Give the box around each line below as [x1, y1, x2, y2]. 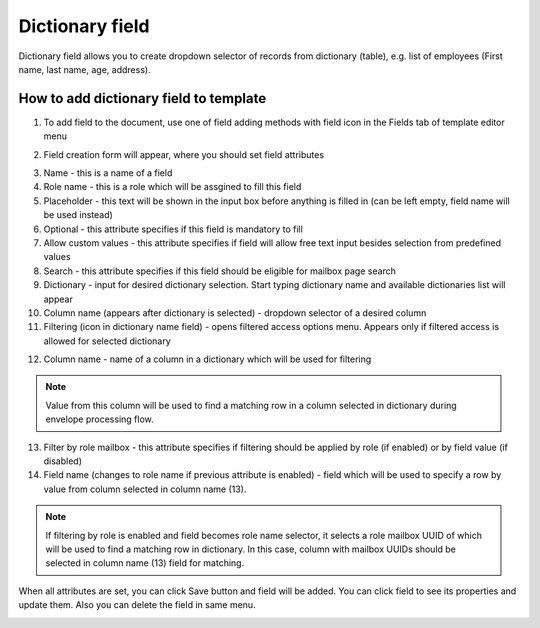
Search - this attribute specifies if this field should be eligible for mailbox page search [43, 265, 397, 277]
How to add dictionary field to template [18, 90, 267, 107]
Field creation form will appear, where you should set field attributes [43, 148, 325, 160]
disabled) [43, 455, 83, 467]
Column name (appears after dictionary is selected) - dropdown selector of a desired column [43, 306, 427, 319]
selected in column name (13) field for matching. [45, 557, 245, 569]
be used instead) [43, 209, 114, 221]
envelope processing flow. [45, 413, 154, 425]
